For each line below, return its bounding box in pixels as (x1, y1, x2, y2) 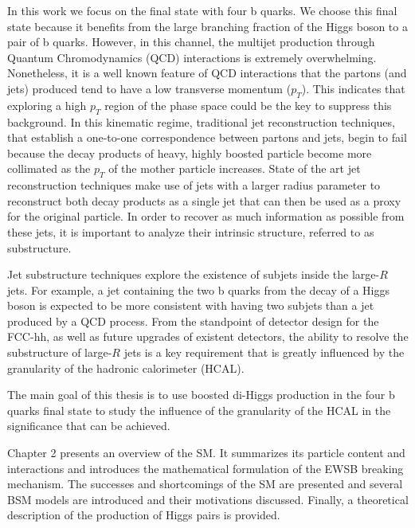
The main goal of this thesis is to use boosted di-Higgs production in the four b (7, 386, 395, 403)
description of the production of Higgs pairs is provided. (7, 506, 280, 523)
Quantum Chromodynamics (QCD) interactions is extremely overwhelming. (7, 49, 377, 65)
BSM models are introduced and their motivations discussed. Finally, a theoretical (7, 491, 409, 507)
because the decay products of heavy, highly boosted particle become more (7, 144, 372, 161)
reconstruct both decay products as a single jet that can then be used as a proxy (7, 192, 401, 209)
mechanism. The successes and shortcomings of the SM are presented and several (7, 475, 403, 492)
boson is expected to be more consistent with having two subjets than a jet (7, 297, 374, 314)
